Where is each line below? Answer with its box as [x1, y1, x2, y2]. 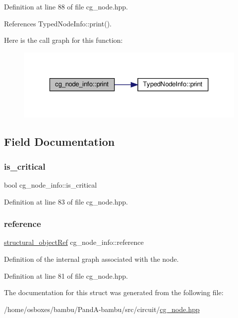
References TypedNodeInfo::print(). [4, 18, 112, 28]
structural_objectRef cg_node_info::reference [4, 237, 144, 247]
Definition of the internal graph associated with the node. [4, 254, 179, 264]
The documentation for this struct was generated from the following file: [4, 287, 224, 298]
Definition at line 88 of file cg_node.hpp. [4, 1, 128, 11]
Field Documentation [4, 134, 115, 149]
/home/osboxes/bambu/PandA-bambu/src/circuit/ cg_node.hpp [4, 304, 200, 314]
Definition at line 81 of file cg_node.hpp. [4, 270, 128, 281]
